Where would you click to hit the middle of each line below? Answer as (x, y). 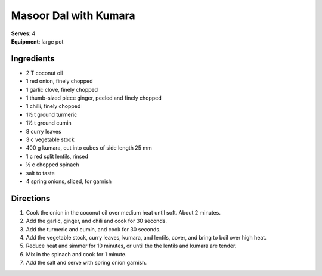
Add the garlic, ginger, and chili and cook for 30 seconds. (96, 221)
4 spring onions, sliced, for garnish (69, 181)
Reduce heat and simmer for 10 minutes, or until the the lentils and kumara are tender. (131, 246)
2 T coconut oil (44, 73)
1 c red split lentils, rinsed (57, 156)
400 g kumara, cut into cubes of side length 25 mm (89, 148)
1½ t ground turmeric (52, 114)
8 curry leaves (44, 131)
